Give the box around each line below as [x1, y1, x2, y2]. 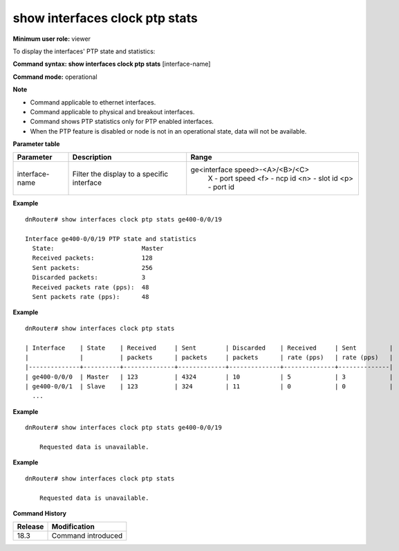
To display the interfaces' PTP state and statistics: [12, 47, 156, 55]
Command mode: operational [12, 73, 98, 81]
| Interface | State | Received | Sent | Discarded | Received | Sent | [25, 343, 393, 352]
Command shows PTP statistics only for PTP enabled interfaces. [30, 118, 214, 126]
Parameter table [12, 140, 60, 148]
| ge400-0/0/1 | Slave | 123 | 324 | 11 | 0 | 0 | [25, 383, 393, 390]
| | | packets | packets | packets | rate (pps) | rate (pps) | [25, 353, 393, 361]
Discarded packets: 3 [32, 273, 146, 282]
